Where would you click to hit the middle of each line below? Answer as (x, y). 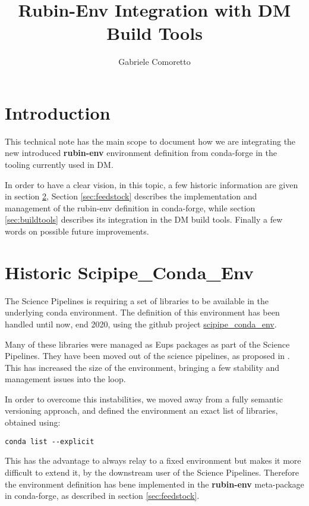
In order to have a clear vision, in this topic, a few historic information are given (152, 184)
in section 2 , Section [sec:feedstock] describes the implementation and (131, 196)
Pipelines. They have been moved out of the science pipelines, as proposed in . (147, 356)
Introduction (58, 112)
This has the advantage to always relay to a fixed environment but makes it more (153, 460)
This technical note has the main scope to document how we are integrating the (150, 141)
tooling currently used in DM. (59, 165)
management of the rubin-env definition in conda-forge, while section (130, 207)
